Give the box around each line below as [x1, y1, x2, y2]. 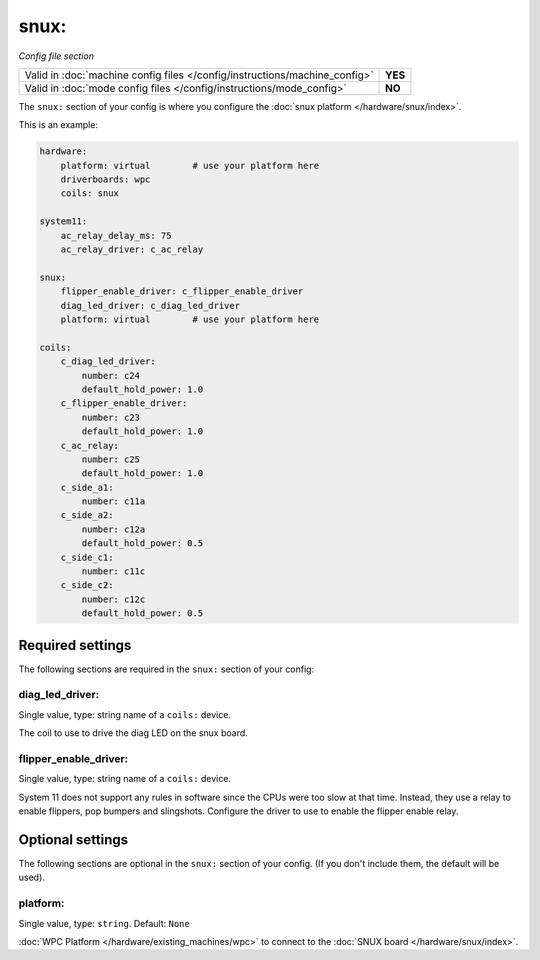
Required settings [18, 636, 132, 654]
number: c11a [81, 496, 146, 507]
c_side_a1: [60, 481, 114, 493]
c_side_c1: [60, 551, 114, 563]
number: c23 [81, 411, 140, 423]
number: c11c [81, 566, 146, 577]
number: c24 [81, 370, 140, 381]
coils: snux [60, 188, 120, 199]
